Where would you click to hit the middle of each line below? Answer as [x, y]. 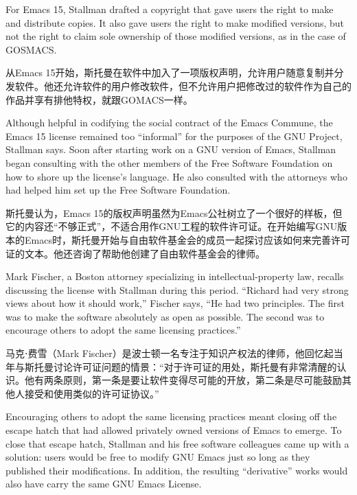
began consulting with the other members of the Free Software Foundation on [169, 162]
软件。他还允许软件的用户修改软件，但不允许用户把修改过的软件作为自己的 [183, 85]
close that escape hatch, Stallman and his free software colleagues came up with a [177, 443]
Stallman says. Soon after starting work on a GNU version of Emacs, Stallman [171, 149]
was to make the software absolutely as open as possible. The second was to [165, 316]
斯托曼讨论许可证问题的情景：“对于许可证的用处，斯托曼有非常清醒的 [181, 366]
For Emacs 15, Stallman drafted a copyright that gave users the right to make [170, 9]
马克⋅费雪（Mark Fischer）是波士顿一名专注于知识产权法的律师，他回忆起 [170, 353]
